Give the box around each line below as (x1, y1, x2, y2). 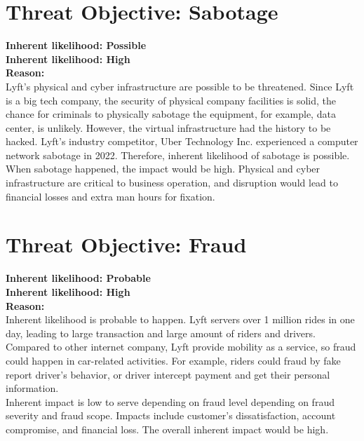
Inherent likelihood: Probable (6, 271, 151, 285)
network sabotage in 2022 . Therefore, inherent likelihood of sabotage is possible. (6, 147, 350, 162)
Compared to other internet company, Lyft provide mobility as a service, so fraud (6, 339, 356, 354)
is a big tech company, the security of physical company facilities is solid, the (6, 93, 337, 107)
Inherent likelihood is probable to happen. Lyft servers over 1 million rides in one (6, 312, 355, 327)
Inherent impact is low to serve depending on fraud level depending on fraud (6, 394, 335, 409)
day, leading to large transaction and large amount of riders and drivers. (6, 325, 316, 340)
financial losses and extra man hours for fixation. (6, 189, 215, 203)
